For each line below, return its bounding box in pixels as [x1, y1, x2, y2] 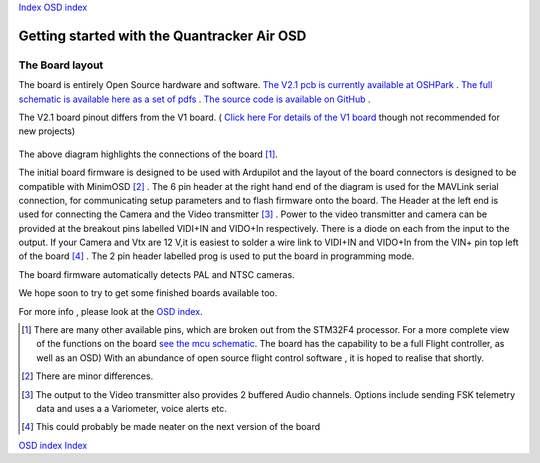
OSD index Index [18, 439, 88, 451]
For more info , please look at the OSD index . [18, 305, 204, 317]
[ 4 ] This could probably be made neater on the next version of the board [21, 421, 321, 433]
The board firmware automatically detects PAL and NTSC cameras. [18, 268, 295, 280]
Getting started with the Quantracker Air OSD [18, 27, 307, 44]
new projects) [18, 125, 76, 137]
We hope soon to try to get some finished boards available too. [18, 287, 278, 299]
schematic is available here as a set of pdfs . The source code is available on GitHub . [18, 93, 371, 105]
